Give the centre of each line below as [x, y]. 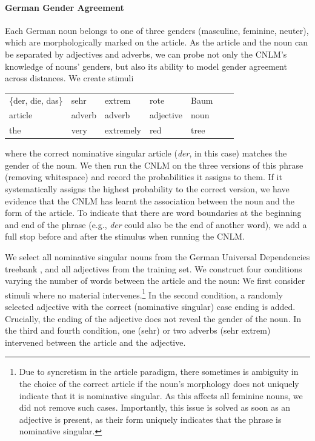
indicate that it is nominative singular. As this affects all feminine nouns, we [161, 395]
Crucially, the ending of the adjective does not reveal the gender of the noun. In [153, 318]
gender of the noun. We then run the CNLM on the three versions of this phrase [154, 165]
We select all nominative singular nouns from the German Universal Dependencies [157, 257]
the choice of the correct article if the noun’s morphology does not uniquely [159, 384]
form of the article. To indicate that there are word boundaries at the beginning [153, 213]
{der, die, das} [36, 100]
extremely [123, 130]
